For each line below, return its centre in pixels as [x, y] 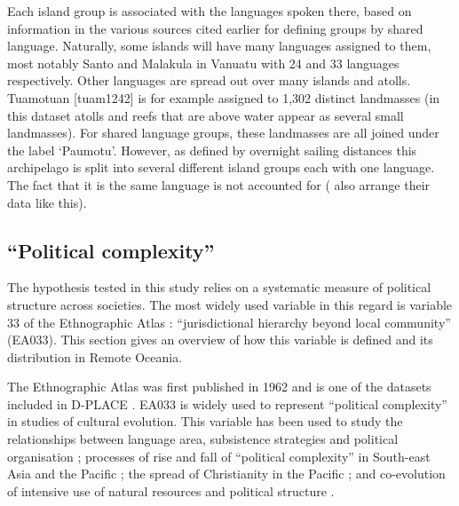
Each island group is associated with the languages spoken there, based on [210, 11]
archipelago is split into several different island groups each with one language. [221, 167]
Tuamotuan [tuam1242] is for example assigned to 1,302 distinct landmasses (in [224, 97]
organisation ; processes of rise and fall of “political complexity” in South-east [219, 456]
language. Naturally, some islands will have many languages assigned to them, [219, 46]
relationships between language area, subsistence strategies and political [203, 439]
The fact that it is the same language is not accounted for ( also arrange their [219, 184]
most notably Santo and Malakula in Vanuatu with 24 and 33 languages [203, 63]
